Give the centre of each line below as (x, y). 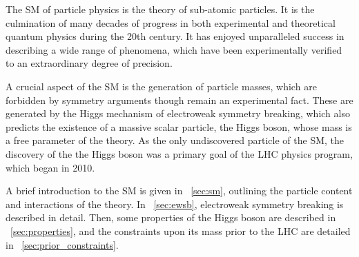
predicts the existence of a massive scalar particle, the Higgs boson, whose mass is (179, 126)
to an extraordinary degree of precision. (89, 63)
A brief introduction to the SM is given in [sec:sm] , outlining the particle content (179, 191)
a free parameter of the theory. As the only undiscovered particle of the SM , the (175, 140)
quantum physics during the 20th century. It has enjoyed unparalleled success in (175, 36)
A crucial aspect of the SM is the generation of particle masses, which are (161, 86)
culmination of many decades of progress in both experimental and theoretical (171, 22)
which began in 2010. (50, 167)
